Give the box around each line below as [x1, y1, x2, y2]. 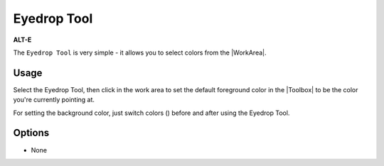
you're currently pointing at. [13, 96, 95, 104]
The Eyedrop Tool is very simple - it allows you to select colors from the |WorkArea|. [13, 48, 267, 57]
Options [13, 127, 50, 139]
